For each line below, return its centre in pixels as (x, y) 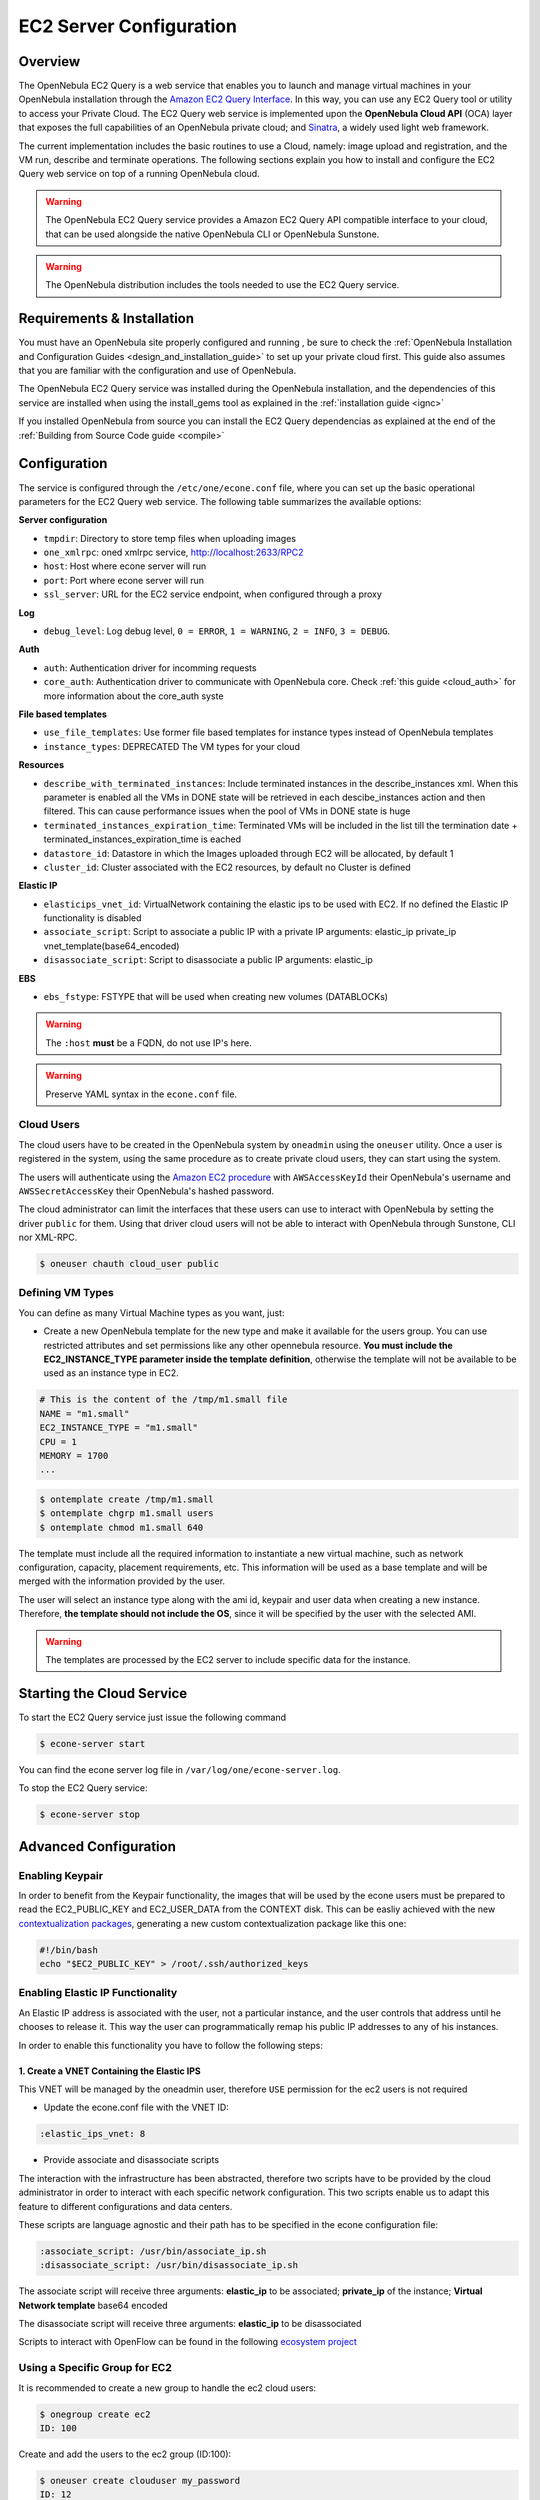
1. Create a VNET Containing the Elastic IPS (109, 2071)
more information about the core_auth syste (133, 696)
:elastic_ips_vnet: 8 (92, 2134)
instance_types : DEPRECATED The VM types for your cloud (171, 746)
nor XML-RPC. (48, 1237)
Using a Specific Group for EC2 (95, 2368)
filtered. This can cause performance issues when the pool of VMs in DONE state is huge (227, 811)
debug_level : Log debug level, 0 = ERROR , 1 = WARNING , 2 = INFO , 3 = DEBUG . (216, 631)
